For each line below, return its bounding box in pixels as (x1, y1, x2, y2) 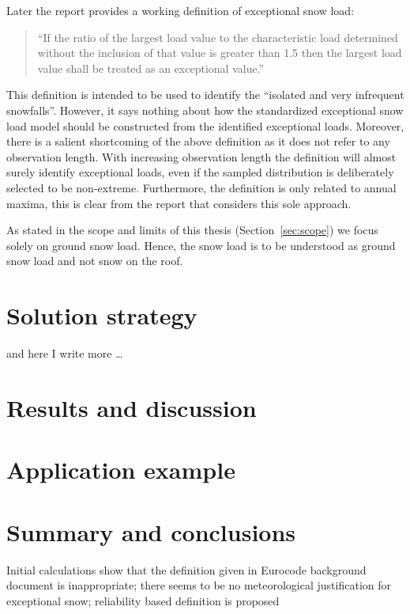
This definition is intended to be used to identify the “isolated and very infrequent (6, 86, 404, 103)
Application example (6, 453, 235, 486)
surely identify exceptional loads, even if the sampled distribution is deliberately (6, 164, 394, 180)
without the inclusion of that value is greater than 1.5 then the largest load (37, 44, 402, 61)
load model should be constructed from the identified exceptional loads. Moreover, (6, 117, 404, 134)
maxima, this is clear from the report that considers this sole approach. (6, 195, 352, 211)
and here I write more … (6, 345, 123, 362)
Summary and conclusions (6, 515, 296, 548)
